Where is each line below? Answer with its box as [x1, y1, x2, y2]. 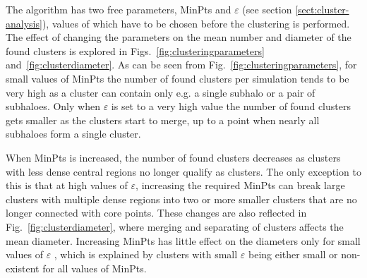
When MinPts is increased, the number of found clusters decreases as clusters [6, 150, 341, 164]
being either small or [248, 247, 338, 262]
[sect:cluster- [295, 2, 349, 16]
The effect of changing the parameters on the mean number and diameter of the [6, 30, 351, 44]
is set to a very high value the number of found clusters [111, 99, 351, 114]
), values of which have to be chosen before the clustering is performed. [42, 16, 350, 30]
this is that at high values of [6, 178, 128, 193]
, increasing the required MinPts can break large [136, 178, 345, 193]
